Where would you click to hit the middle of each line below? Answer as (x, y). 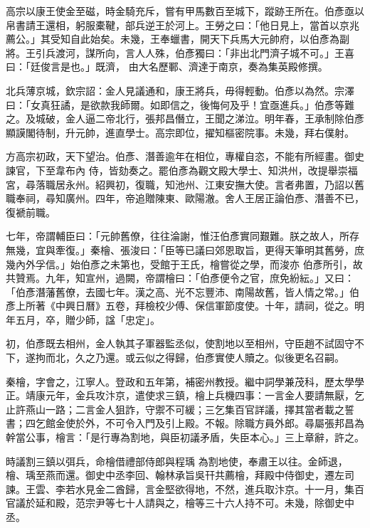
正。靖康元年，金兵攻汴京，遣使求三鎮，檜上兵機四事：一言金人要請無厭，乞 (185, 395)
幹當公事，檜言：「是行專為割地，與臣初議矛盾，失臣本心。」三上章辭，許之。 (185, 437)
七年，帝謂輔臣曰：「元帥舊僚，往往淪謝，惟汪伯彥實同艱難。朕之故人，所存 (183, 236)
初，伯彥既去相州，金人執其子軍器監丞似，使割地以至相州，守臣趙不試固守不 (185, 343)
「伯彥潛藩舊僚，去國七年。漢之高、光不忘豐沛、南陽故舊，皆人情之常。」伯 (183, 291)
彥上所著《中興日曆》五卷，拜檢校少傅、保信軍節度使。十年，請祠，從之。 (180, 306)
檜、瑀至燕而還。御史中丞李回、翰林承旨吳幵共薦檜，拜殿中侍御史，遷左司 (180, 475)
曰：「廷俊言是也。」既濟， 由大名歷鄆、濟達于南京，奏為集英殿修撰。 (167, 67)
